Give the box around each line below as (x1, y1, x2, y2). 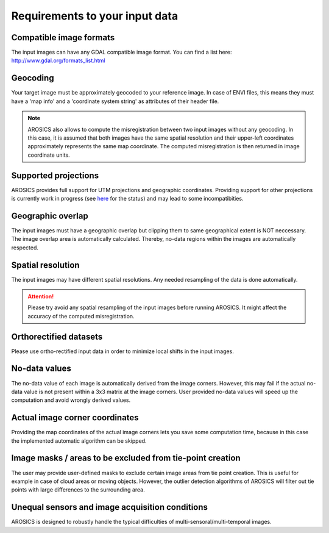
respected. (11, 244, 39, 251)
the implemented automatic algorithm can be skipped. (11, 437, 147, 445)
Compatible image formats (11, 32, 115, 43)
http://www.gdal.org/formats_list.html (11, 57, 105, 64)
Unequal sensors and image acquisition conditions (11, 502, 208, 512)
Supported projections (11, 170, 99, 181)
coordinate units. (27, 151, 70, 159)
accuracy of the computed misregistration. (27, 312, 135, 320)
